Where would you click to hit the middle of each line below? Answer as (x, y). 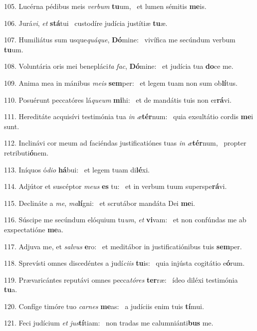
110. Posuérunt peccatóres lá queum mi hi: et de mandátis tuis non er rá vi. (118, 99)
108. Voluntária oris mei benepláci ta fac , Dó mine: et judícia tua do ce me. (119, 66)
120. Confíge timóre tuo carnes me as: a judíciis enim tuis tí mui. (104, 306)
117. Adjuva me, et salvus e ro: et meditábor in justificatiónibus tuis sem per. (123, 246)
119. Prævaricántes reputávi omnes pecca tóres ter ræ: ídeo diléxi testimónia (121, 279)
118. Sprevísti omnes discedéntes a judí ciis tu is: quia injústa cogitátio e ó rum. (125, 263)
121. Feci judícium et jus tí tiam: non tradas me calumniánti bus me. (109, 323)
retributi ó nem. (26, 152)
